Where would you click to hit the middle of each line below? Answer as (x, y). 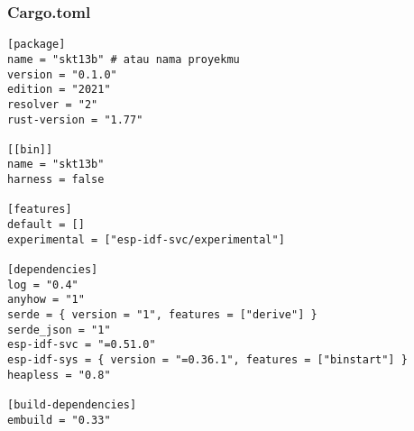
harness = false (56, 180)
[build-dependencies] (72, 404)
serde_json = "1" (59, 330)
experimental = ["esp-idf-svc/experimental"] (146, 239)
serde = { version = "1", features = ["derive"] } (162, 315)
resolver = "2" (53, 104)
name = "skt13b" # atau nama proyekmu (124, 59)
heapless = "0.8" (59, 375)
